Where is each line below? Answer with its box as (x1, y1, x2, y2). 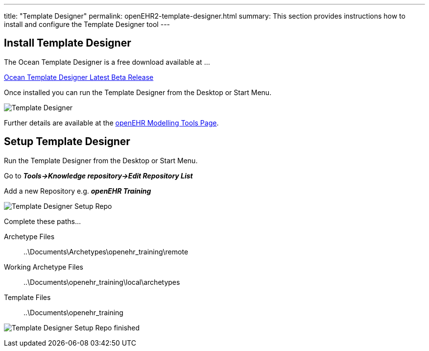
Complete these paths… (4, 217, 81, 226)
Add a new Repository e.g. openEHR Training (4, 186, 151, 195)
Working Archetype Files (4, 262, 83, 271)
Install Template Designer (4, 37, 131, 50)
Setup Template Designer (4, 135, 130, 148)
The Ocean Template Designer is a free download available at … (4, 57, 210, 66)
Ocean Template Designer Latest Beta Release (4, 73, 154, 81)
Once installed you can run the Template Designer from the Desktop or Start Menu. (4, 88, 272, 97)
